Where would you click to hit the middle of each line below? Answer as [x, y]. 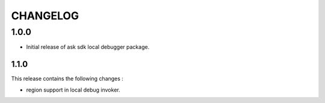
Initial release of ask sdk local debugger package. [88, 47]
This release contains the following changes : [67, 79]
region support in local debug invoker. [73, 90]
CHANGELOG [45, 16]
